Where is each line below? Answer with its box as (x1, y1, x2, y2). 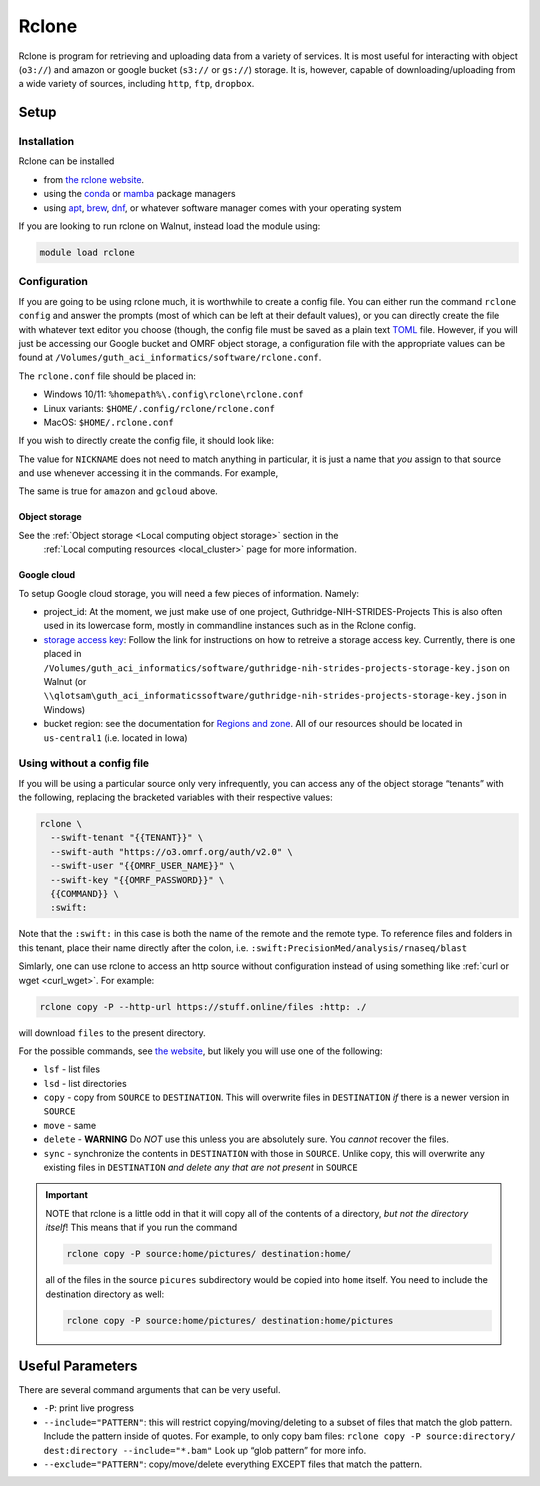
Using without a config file (18, 756, 150, 770)
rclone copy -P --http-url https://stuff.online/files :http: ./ (39, 1001, 367, 1012)
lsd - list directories (43, 1077, 127, 1089)
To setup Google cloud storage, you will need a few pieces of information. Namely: (18, 587, 360, 599)
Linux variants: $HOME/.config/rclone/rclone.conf (43, 402, 275, 414)
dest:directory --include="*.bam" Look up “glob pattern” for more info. (43, 1444, 367, 1456)
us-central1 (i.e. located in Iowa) (43, 731, 189, 744)
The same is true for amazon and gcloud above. (18, 485, 219, 497)
